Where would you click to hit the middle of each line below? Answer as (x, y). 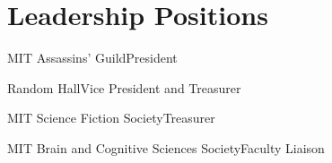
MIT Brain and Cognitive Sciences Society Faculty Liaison (166, 147)
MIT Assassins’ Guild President (92, 58)
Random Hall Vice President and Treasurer (124, 87)
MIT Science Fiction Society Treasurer (111, 118)
